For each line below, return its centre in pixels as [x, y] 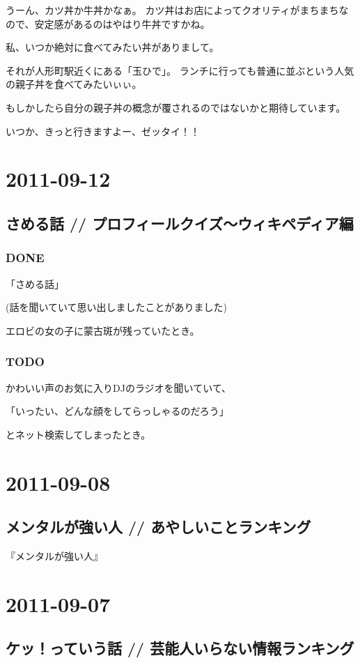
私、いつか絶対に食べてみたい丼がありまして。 [112, 47]
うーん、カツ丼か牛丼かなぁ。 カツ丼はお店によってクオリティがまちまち [172, 10]
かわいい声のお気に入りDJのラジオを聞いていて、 [119, 387]
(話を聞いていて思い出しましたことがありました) [117, 307]
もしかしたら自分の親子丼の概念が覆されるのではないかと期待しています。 [176, 107]
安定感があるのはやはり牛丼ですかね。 [122, 23]
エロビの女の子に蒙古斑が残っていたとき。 [103, 330]
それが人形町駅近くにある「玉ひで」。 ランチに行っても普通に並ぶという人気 [180, 70]
